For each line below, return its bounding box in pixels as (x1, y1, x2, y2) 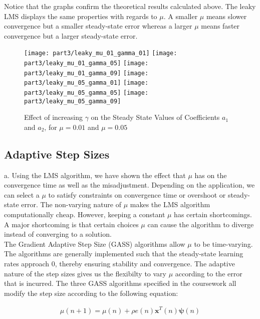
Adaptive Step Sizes (4, 146, 110, 162)
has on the (194, 170, 227, 180)
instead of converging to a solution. (4, 229, 112, 239)
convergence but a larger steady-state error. (4, 30, 138, 41)
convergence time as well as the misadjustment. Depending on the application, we (4, 180, 255, 190)
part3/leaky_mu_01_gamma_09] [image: (24, 69, 149, 77)
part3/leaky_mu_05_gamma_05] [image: (24, 89, 149, 96)
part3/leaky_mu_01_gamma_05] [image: (24, 60, 149, 67)
